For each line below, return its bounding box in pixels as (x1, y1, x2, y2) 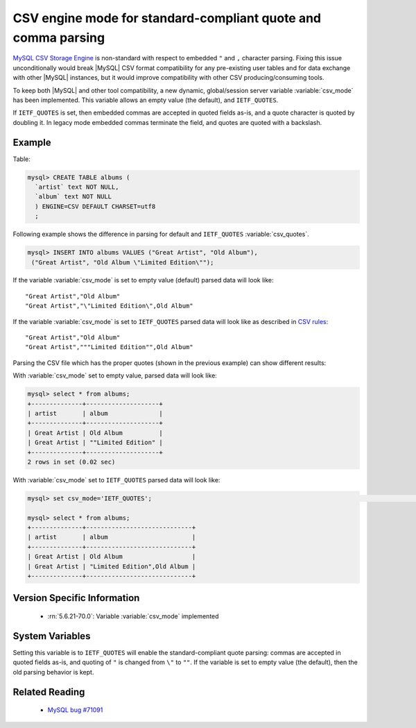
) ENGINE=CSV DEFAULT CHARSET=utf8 (35, 202, 156, 210)
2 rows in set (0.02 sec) (27, 458, 116, 466)
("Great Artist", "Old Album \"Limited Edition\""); (31, 258, 214, 266)
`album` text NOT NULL (35, 193, 112, 201)
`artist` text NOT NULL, (35, 183, 119, 191)
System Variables (12, 630, 91, 642)
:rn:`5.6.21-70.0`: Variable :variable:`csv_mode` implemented (47, 612, 219, 620)
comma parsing (12, 30, 105, 45)
